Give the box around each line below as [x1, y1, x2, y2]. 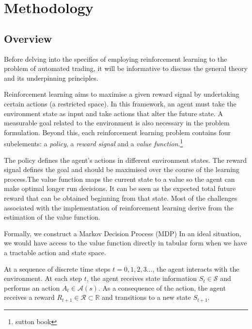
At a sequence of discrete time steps [4, 263, 110, 274]
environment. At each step [4, 273, 82, 283]
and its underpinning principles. [4, 72, 98, 83]
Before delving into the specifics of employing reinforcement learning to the [4, 53, 227, 64]
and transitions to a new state [102, 292, 191, 302]
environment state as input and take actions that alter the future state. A [4, 108, 223, 118]
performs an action [4, 282, 60, 293]
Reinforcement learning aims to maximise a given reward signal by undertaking [4, 89, 239, 99]
